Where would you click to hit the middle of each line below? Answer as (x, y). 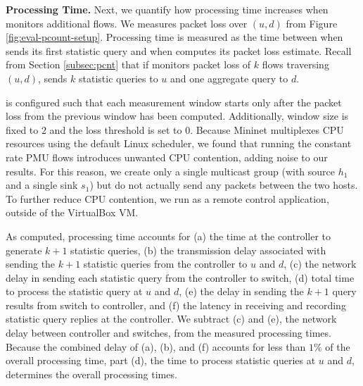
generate (24, 250)
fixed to (22, 129)
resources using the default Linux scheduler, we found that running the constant (179, 143)
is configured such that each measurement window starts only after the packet (174, 102)
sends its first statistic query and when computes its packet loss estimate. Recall (179, 50)
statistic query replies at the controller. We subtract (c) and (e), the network (171, 319)
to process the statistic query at (74, 291)
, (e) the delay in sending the (241, 291)
